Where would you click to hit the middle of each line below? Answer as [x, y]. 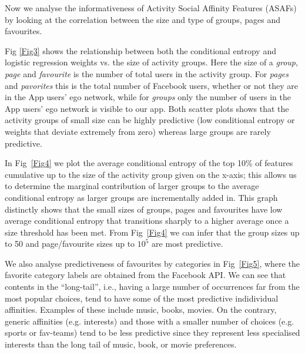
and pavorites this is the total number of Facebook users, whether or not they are [152, 85]
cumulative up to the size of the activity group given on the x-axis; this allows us [151, 174]
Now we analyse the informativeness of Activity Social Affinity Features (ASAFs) [151, 8]
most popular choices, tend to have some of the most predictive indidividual [142, 298]
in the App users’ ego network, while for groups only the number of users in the [148, 97]
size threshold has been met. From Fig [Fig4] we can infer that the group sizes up [152, 232]
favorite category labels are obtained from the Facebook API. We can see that [145, 275]
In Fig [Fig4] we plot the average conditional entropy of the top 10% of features [149, 163]
